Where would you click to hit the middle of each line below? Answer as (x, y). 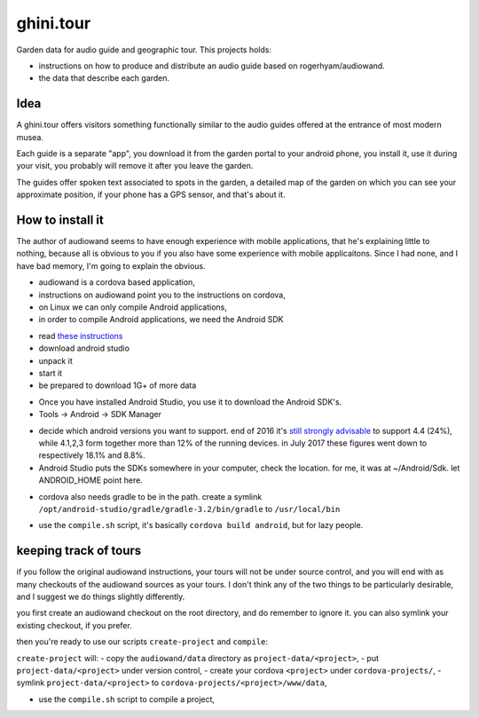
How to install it (60, 220)
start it (50, 373)
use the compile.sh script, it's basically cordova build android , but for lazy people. (201, 525)
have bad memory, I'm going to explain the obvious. (111, 265)
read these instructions (81, 335)
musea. (30, 137)
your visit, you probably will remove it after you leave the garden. (135, 166)
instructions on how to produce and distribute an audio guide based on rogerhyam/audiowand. (212, 66)
